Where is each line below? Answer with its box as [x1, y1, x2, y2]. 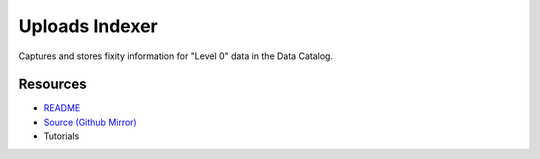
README [43, 102, 81, 114]
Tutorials [43, 130, 80, 142]
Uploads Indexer [18, 15, 159, 37]
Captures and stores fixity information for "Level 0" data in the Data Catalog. [18, 50, 334, 62]
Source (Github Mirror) [43, 116, 137, 128]
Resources [18, 76, 87, 93]
